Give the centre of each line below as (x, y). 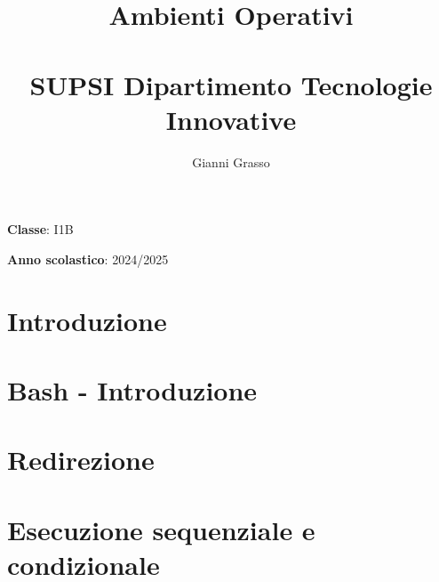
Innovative (231, 119)
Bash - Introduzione (132, 390)
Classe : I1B (40, 229)
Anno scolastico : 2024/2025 (88, 259)
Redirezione (81, 460)
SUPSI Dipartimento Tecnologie (231, 84)
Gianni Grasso (231, 162)
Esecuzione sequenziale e (161, 529)
